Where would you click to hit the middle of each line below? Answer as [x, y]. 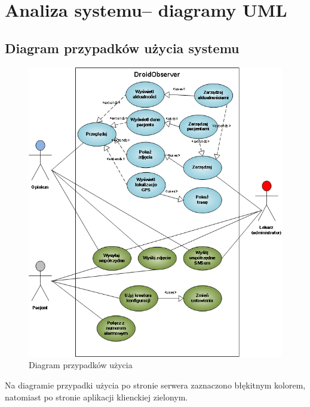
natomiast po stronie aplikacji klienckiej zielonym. [96, 397]
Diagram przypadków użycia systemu [122, 48]
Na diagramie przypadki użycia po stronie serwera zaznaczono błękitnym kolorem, [155, 385]
